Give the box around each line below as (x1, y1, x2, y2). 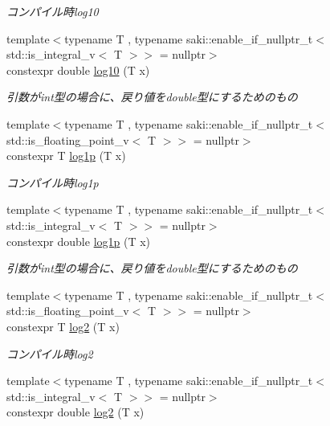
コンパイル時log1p (6, 174, 99, 190)
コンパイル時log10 (6, 3, 99, 19)
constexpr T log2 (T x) (6, 317, 120, 334)
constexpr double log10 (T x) (6, 61, 150, 78)
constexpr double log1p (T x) (6, 232, 151, 249)
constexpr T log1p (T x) (6, 147, 126, 164)
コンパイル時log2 (6, 345, 93, 362)
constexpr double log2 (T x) (6, 403, 145, 420)
